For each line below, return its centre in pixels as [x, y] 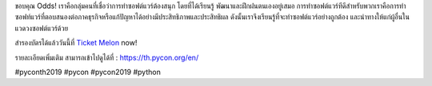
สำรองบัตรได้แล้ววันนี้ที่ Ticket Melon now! [76, 43]
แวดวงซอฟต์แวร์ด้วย [41, 28]
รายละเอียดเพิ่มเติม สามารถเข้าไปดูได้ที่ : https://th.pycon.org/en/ [107, 57]
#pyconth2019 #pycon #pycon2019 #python [88, 72]
